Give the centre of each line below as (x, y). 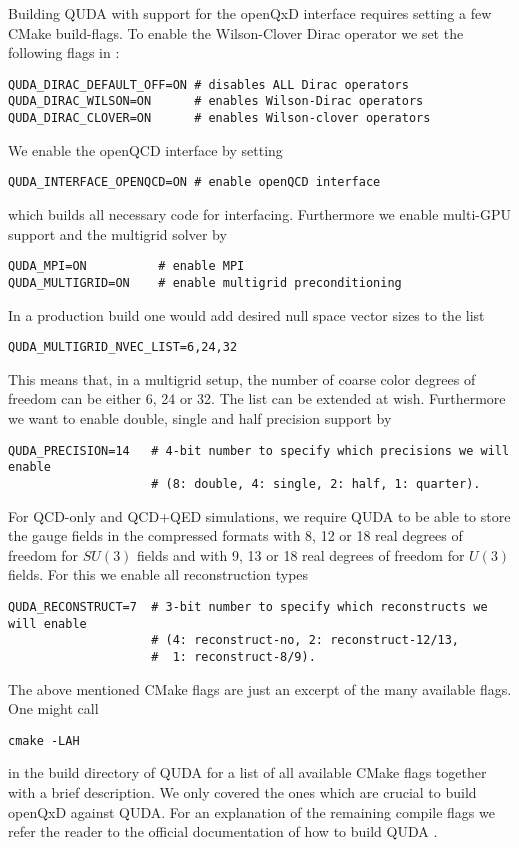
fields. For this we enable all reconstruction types (158, 574)
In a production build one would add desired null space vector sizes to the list (246, 314)
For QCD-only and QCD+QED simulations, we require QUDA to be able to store (259, 515)
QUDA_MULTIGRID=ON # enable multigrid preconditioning (205, 282)
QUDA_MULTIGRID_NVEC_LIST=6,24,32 (123, 347)
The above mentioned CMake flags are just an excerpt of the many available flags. (260, 688)
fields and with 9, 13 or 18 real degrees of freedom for (301, 554)
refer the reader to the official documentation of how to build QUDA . (223, 831)
